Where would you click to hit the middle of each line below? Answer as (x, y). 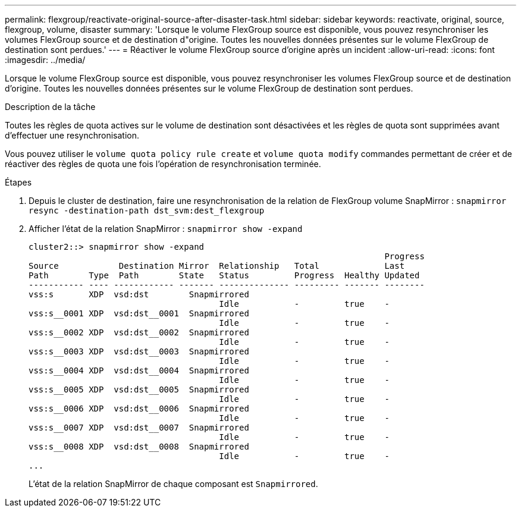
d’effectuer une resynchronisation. (72, 135)
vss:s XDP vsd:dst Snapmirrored (139, 294)
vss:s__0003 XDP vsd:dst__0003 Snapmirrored (139, 351)
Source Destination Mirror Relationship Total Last (217, 266)
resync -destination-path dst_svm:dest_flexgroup (147, 211)
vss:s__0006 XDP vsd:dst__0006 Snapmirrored (139, 409)
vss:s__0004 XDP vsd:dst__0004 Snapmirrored (139, 370)
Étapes (18, 182)
